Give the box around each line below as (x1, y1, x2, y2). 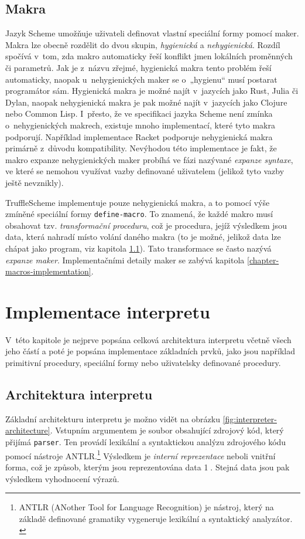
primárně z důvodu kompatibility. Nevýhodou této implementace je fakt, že (5, 142, 277, 154)
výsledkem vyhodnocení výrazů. (5, 472, 119, 484)
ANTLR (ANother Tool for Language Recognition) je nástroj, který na (19, 501, 274, 513)
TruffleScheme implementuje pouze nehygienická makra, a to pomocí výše (5, 196, 270, 208)
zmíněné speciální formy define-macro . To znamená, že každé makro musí (5, 208, 273, 220)
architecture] (5, 424, 50, 436)
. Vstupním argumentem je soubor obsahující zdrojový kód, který (50, 424, 284, 436)
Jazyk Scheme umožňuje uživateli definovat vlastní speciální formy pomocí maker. (5, 27, 299, 39)
